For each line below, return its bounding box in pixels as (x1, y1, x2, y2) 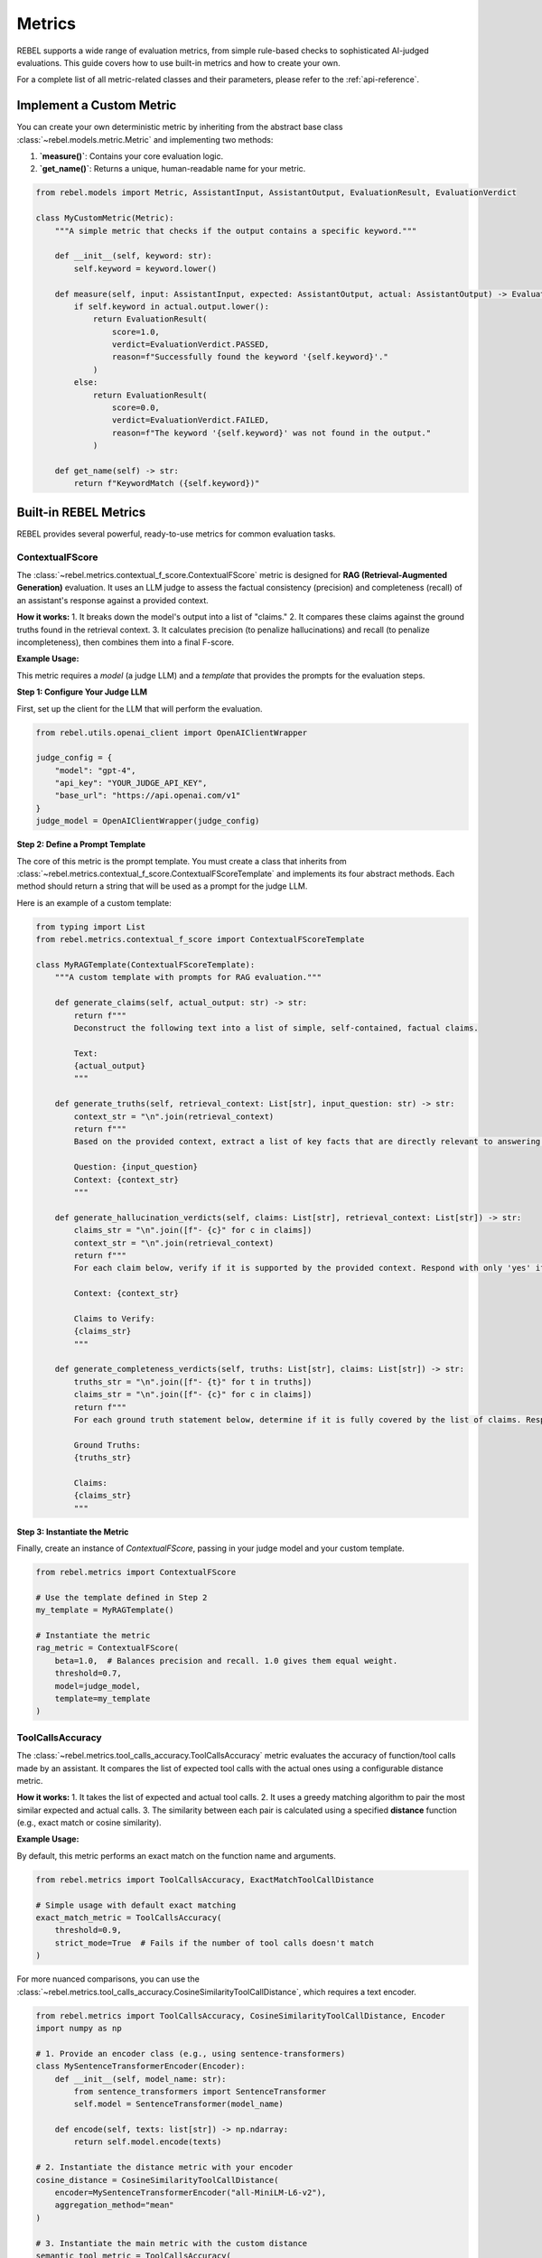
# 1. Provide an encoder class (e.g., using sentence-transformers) (35, 2048, 346, 2058)
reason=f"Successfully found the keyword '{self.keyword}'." (111, 352, 388, 362)
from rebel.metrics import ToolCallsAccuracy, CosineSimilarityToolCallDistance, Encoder (35, 2011, 446, 2020)
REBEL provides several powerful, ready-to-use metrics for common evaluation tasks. (16, 528, 336, 539)
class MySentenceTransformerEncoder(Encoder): (35, 2061, 246, 2072)
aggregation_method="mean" (54, 2200, 175, 2210)
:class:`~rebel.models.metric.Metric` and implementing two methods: (16, 134, 274, 145)
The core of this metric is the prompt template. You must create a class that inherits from (16, 855, 347, 866)
